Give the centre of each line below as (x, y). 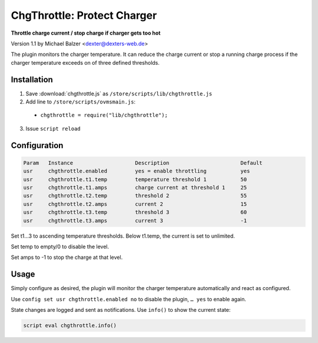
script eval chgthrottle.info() (70, 325)
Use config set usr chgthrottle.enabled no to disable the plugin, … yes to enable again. (129, 299)
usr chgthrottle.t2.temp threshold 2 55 (135, 196)
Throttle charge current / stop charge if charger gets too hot (86, 33)
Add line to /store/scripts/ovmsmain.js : (80, 102)
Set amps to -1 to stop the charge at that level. (67, 257)
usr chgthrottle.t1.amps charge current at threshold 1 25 (135, 187)
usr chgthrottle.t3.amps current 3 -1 (135, 220)
